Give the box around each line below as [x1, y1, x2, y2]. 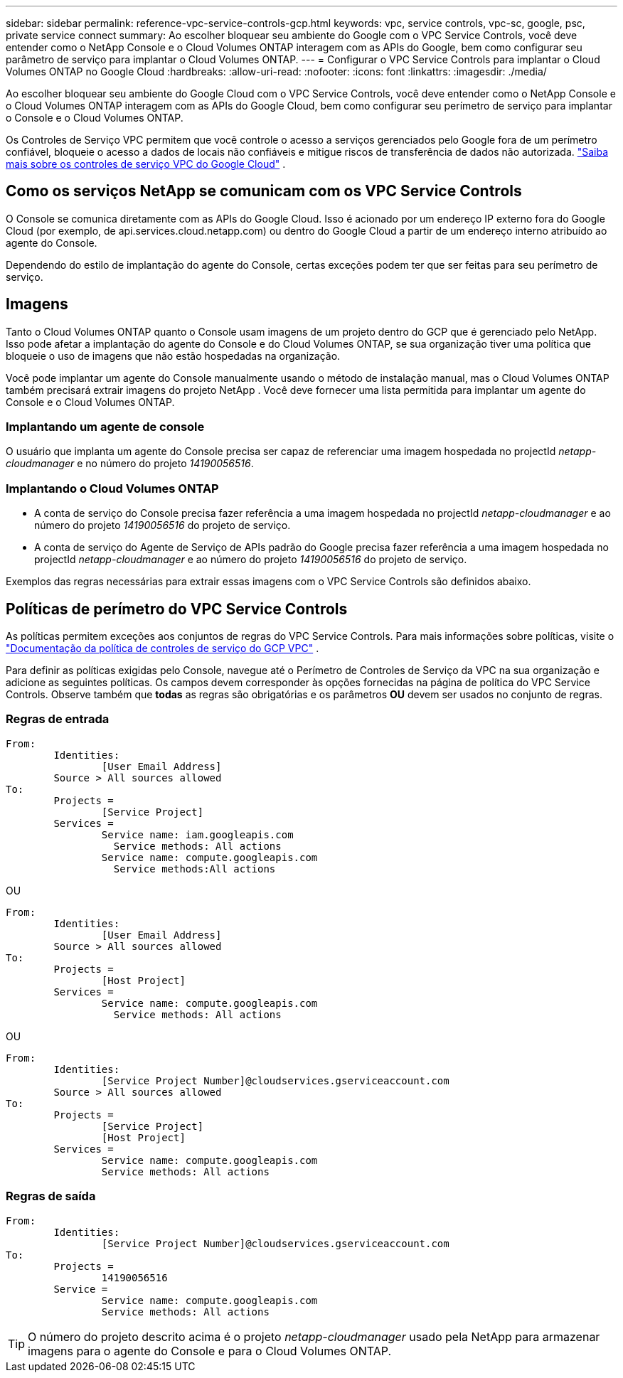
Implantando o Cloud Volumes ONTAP [6, 481, 219, 496]
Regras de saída [6, 1189, 96, 1204]
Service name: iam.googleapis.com [101, 828, 294, 840]
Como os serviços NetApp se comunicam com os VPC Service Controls [6, 182, 522, 201]
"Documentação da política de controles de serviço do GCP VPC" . [6, 642, 319, 655]
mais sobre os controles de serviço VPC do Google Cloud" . [6, 158, 286, 170]
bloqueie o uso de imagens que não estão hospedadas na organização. [6, 349, 341, 362]
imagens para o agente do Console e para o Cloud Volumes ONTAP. [28, 1343, 392, 1358]
